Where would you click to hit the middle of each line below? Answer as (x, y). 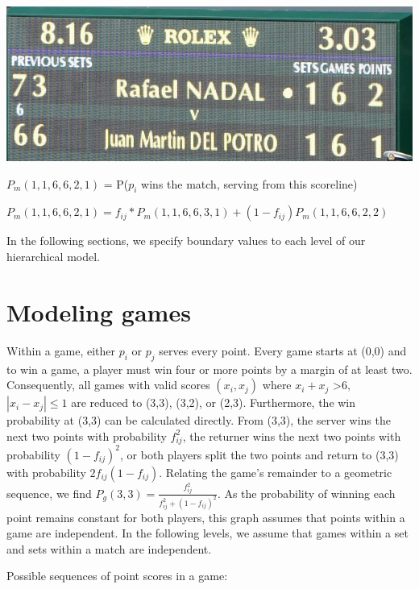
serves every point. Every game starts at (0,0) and (283, 350)
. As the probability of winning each (306, 493)
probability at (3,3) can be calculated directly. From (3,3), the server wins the (199, 420)
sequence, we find (49, 493)
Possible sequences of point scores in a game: (117, 576)
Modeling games (99, 311)
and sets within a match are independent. (109, 548)
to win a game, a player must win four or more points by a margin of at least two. (209, 369)
